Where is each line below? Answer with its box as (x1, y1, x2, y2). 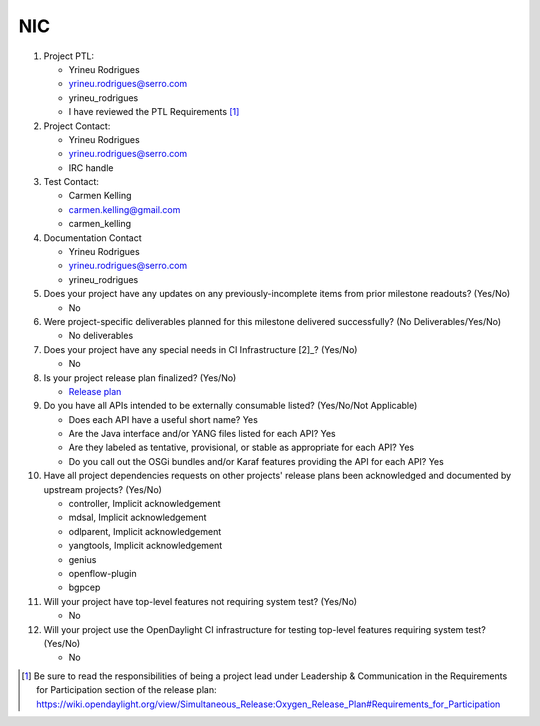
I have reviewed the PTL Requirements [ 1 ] (68, 106, 240, 118)
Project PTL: (43, 50, 95, 62)
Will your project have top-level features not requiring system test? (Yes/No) (43, 595, 358, 607)
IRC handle (68, 161, 114, 174)
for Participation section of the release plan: (36, 684, 217, 696)
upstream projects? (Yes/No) (43, 483, 162, 495)
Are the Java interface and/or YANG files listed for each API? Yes (68, 428, 337, 440)
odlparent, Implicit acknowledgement (68, 525, 222, 537)
